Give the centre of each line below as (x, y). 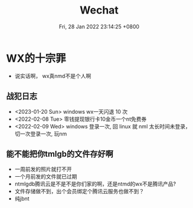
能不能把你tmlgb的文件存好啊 (60, 154)
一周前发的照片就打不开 (43, 169)
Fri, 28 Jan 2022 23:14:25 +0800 (99, 27)
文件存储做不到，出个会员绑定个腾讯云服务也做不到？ (79, 192)
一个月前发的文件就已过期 (46, 177)
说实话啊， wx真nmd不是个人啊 (53, 76)
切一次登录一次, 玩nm (41, 134)
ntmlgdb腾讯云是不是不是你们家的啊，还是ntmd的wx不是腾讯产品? (95, 184)
